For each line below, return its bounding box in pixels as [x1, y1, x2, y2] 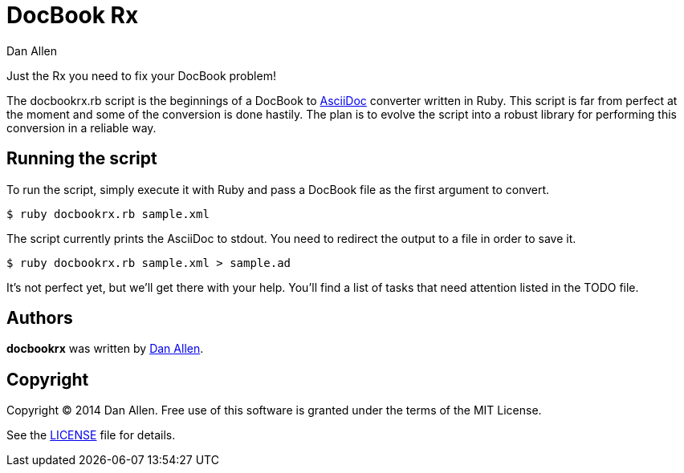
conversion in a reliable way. [6, 120, 157, 135]
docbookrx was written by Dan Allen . [6, 342, 204, 356]
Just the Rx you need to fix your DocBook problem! [6, 68, 276, 83]
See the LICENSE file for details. [6, 428, 176, 443]
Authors [6, 308, 73, 329]
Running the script [6, 148, 157, 169]
